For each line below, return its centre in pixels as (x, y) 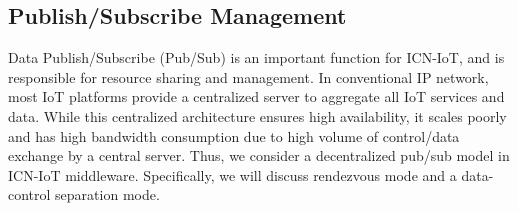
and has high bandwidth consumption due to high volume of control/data (234, 135)
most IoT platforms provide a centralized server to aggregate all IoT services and (256, 96)
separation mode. (107, 194)
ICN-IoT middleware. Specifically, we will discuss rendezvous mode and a (232, 174)
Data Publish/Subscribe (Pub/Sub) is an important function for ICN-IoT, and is (256, 57)
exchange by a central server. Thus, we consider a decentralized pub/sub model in (259, 155)
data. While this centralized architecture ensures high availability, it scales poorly (257, 115)
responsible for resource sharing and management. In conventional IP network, (248, 76)
